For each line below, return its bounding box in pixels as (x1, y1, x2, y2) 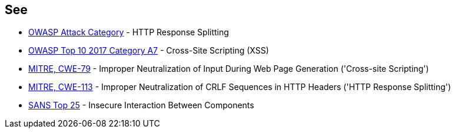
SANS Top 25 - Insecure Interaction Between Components (28, 100, 254, 111)
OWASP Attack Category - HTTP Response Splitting (28, 27, 229, 38)
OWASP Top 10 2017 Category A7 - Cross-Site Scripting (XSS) (28, 45, 269, 56)
